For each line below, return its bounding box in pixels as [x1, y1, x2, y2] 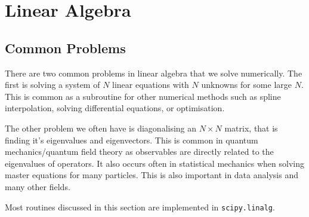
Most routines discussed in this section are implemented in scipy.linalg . [5, 200, 275, 213]
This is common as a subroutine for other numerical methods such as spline [5, 90, 281, 102]
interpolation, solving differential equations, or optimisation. [5, 102, 225, 114]
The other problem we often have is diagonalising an [5, 121, 197, 134]
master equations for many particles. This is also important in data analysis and [5, 169, 298, 181]
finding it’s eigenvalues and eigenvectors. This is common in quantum [5, 133, 258, 146]
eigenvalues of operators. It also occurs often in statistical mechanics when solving [5, 157, 304, 169]
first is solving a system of [5, 78, 100, 91]
